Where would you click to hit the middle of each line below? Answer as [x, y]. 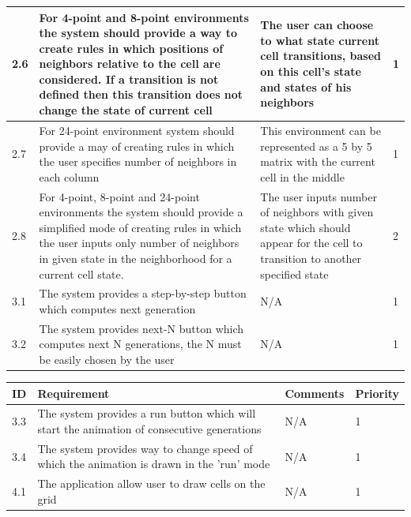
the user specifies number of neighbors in [138, 161]
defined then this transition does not [141, 94]
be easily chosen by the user [107, 359]
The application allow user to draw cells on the [151, 483]
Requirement [74, 393]
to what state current [320, 40]
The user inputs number [319, 196]
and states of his [306, 86]
